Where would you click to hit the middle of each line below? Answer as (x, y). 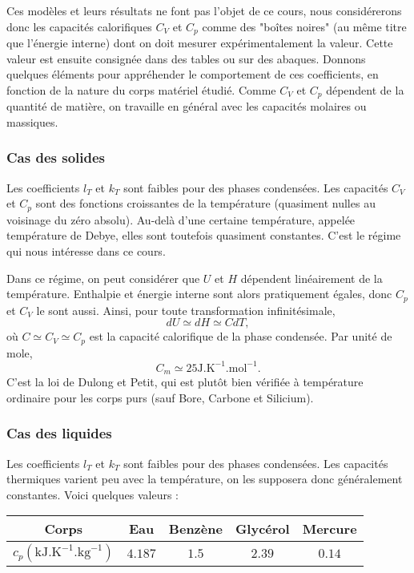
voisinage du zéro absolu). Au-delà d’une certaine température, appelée (181, 219)
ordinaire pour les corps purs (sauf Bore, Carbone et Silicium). (160, 397)
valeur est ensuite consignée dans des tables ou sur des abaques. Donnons (186, 58)
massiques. (32, 121)
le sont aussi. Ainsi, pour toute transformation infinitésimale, (186, 310)
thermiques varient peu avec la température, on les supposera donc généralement (205, 479)
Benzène (195, 529)
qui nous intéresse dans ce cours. (86, 250)
